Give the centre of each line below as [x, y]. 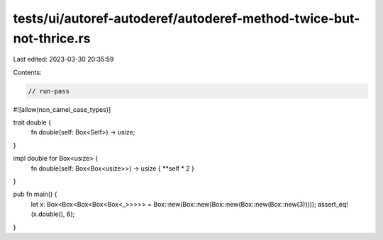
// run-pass [49, 91]
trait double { [32, 122]
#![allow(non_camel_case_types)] [62, 109]
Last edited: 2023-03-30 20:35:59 [63, 59]
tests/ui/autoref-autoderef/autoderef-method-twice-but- [187, 18]
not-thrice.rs [52, 38]
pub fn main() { [35, 194]
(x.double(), [48, 214]
